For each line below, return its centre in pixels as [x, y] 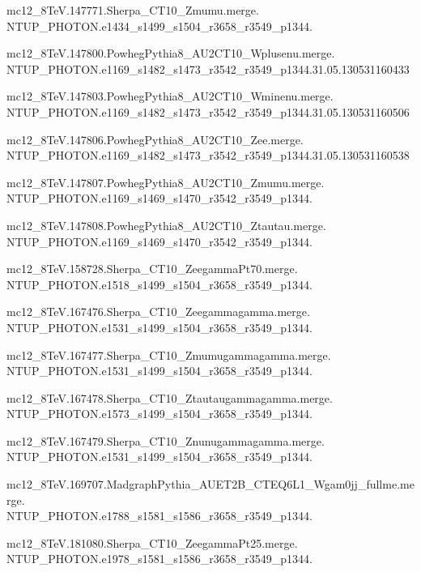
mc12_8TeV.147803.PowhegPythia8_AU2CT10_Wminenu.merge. [170, 96]
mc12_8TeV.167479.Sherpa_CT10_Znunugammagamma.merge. [166, 440]
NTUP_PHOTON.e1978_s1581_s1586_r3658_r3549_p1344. [159, 559]
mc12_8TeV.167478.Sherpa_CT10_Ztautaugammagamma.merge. [170, 397]
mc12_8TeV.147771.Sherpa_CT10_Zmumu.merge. [133, 10]
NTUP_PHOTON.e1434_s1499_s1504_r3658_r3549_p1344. [159, 26]
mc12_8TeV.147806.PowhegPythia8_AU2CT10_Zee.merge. [155, 139]
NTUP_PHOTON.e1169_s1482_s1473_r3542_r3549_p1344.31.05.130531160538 [208, 155]
